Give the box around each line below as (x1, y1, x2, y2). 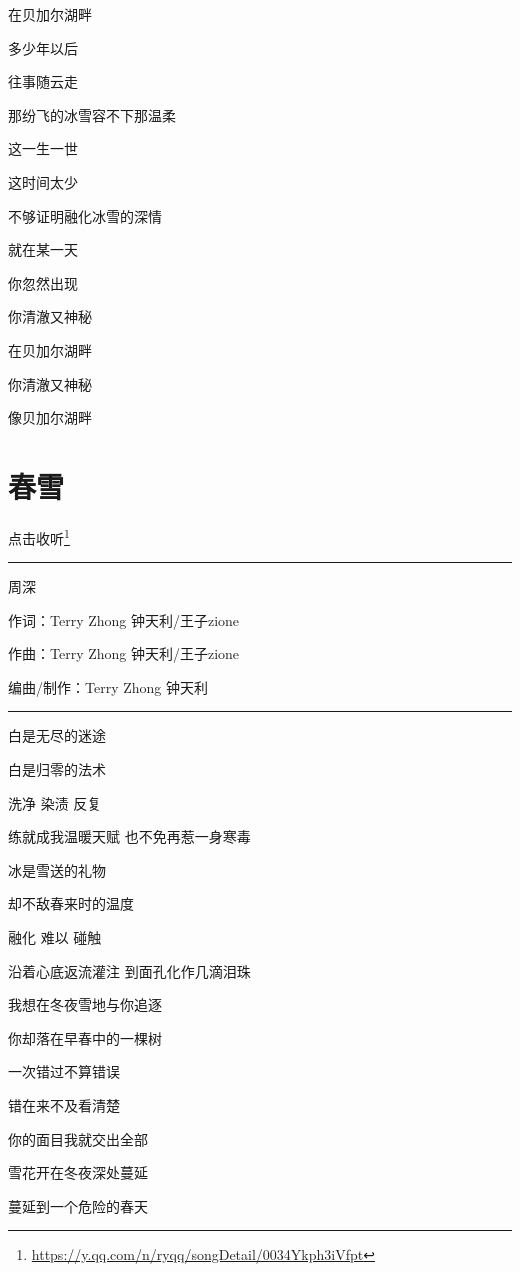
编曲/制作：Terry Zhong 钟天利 (8, 676, 208, 697)
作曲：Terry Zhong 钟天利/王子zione (8, 643, 240, 664)
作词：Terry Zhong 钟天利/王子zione (8, 609, 240, 630)
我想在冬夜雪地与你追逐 (8, 994, 162, 1015)
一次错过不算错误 (8, 1061, 120, 1082)
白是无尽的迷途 (8, 725, 106, 746)
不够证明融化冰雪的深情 (8, 205, 162, 226)
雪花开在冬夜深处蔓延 (8, 1162, 148, 1183)
